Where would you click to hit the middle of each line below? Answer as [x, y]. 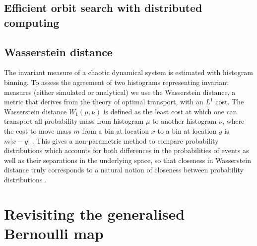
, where [233, 121]
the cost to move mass [38, 130]
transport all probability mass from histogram [74, 121]
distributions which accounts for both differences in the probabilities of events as [127, 150]
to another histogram [185, 121]
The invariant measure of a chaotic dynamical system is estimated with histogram [128, 72]
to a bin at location [187, 130]
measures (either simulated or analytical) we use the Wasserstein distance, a [120, 92]
